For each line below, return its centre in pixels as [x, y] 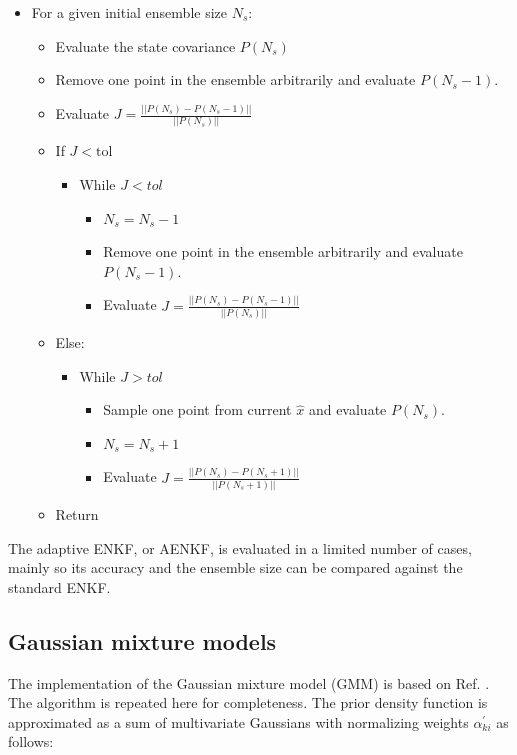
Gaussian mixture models [142, 640]
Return [77, 514]
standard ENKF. [59, 586]
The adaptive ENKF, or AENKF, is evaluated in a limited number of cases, [240, 547]
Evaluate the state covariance [145, 45]
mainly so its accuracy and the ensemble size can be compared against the [235, 567]
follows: [31, 741]
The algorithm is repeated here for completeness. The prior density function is [248, 702]
